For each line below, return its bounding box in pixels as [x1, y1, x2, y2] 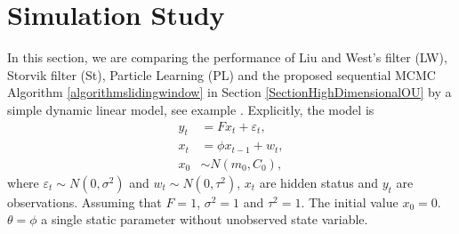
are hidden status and [259, 173, 378, 191]
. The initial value [301, 192, 399, 211]
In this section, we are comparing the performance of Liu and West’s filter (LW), [7, 48, 447, 67]
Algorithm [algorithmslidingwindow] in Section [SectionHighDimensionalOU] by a [7, 83, 452, 101]
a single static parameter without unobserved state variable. [41, 210, 368, 229]
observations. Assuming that [7, 192, 162, 211]
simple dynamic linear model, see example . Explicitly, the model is [7, 100, 374, 118]
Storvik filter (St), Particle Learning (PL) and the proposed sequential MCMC [7, 65, 436, 84]
